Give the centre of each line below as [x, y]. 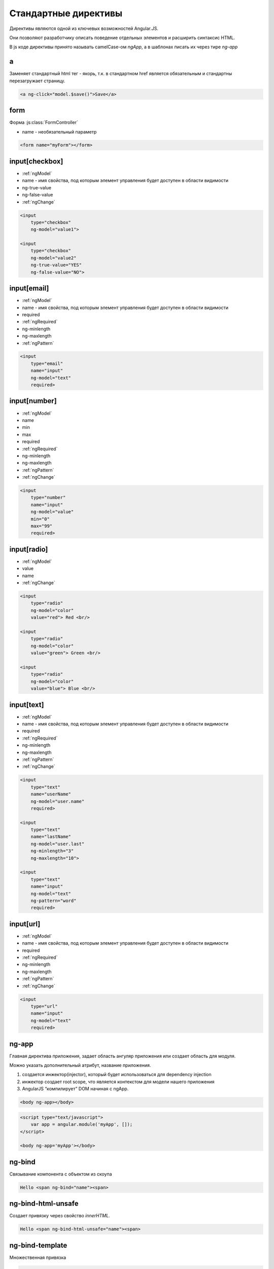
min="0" [40, 519]
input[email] [29, 289]
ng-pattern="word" [54, 900]
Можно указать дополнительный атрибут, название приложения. [80, 1065]
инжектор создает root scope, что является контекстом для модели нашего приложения [118, 1082]
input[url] [25, 924]
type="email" [47, 363]
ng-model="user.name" [58, 801]
